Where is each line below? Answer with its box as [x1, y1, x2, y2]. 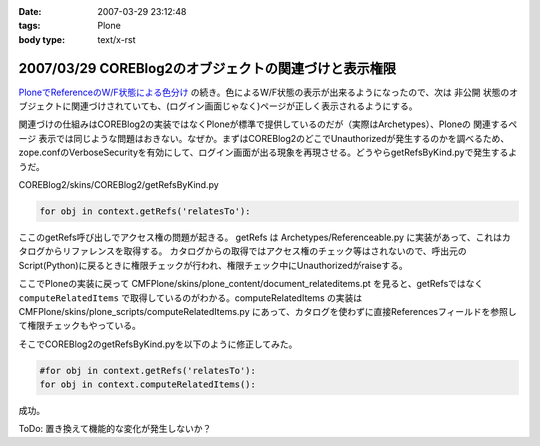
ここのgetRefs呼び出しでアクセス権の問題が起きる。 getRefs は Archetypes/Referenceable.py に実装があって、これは [18, 231, 502, 243]
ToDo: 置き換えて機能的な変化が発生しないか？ [18, 423, 212, 435]
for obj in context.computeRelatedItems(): [39, 379, 257, 390]
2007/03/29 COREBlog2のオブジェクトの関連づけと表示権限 [18, 60, 397, 77]
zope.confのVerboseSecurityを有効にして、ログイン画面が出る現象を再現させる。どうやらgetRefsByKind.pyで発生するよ [18, 146, 518, 159]
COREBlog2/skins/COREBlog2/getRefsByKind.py [18, 179, 219, 191]
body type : [18, 33, 65, 45]
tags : [18, 20, 41, 32]
